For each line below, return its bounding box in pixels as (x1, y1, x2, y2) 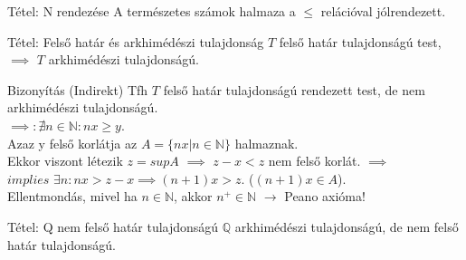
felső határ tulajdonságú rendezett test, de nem (163, 80, 425, 99)
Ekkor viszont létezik (7, 151, 123, 170)
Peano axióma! (284, 187, 366, 206)
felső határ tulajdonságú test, (279, 32, 442, 51)
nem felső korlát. (268, 151, 361, 170)
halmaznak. (234, 133, 299, 152)
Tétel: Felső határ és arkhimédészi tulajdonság (7, 32, 264, 51)
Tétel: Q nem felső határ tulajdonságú (7, 217, 219, 236)
